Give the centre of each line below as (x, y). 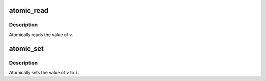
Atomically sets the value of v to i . (44, 72)
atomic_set (26, 49)
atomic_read (29, 10)
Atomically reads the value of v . (41, 35)
